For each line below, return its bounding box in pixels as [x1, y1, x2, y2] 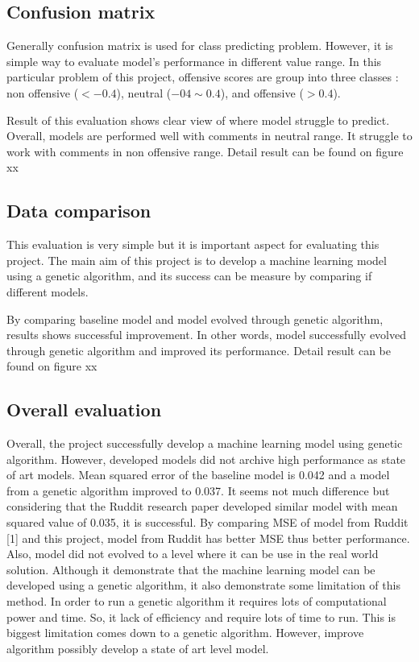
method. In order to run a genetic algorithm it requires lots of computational [6, 593, 387, 610]
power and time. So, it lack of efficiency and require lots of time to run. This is [6, 608, 396, 625]
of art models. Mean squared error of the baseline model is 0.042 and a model [6, 466, 390, 483]
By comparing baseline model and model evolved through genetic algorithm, [6, 310, 384, 327]
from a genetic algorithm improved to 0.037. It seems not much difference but [6, 482, 390, 499]
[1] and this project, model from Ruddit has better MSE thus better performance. [6, 529, 410, 546]
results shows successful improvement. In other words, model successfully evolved [6, 326, 406, 343]
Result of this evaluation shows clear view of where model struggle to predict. [6, 111, 390, 128]
